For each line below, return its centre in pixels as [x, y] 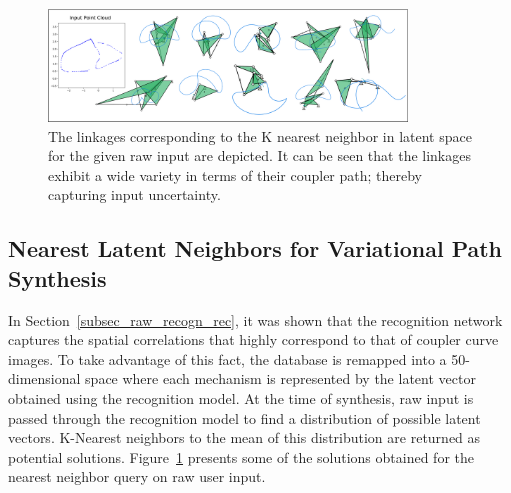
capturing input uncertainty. [134, 194]
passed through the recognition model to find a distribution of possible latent [244, 417]
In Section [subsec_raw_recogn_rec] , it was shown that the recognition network [255, 319]
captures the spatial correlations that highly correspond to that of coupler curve [253, 339]
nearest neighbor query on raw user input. [137, 476]
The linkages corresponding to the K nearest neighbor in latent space [260, 135]
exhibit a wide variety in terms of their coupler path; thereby [235, 174]
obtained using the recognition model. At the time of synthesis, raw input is [241, 397]
